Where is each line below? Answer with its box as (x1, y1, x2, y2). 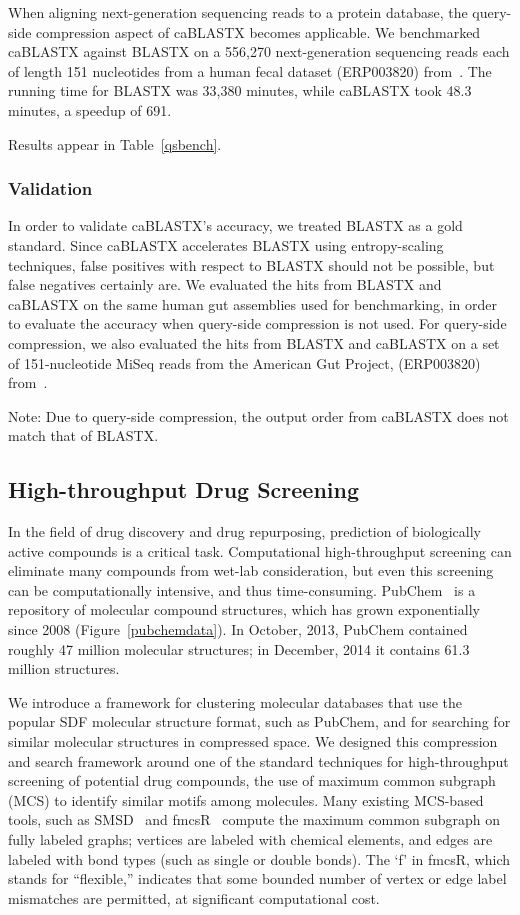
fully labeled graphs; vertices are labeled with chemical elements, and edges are (8, 829, 493, 850)
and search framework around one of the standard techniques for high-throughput (8, 750, 509, 771)
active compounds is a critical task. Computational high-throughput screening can (8, 540, 512, 561)
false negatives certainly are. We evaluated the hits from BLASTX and (8, 274, 442, 295)
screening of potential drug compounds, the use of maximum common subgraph (8, 770, 496, 791)
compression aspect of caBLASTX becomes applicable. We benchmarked (36, 21, 481, 42)
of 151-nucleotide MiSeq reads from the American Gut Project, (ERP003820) (8, 352, 481, 373)
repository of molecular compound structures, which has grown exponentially (8, 599, 480, 620)
